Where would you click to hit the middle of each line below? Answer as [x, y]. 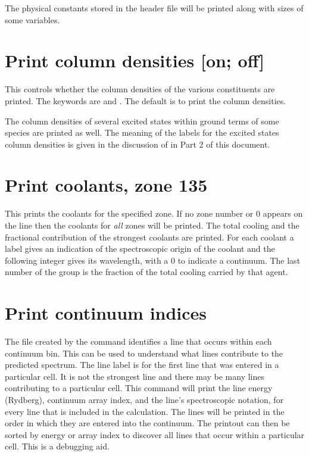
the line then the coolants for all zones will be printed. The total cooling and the [152, 225]
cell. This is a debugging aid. [57, 446]
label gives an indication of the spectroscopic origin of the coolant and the [140, 249]
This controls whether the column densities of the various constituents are [140, 89]
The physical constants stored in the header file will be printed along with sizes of [154, 8]
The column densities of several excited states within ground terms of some [142, 121]
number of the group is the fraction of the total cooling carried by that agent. [146, 272]
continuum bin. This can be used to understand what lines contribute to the [144, 353]
